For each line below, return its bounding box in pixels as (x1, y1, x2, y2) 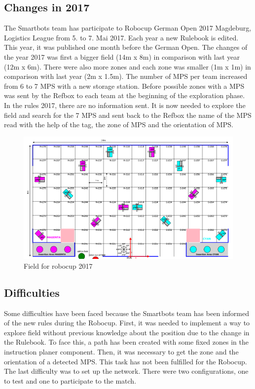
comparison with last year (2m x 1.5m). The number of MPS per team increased (4, 71, 248, 81)
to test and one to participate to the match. (4, 375, 137, 386)
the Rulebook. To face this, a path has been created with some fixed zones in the (4, 337, 249, 347)
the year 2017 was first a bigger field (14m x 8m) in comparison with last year (4, 51, 240, 62)
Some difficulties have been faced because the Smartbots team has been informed (4, 308, 249, 318)
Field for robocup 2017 (24, 260, 93, 271)
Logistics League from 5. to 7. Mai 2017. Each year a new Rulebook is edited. (4, 32, 239, 42)
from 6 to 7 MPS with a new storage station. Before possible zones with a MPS (4, 80, 245, 91)
